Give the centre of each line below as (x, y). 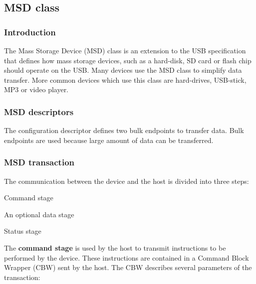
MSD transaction (39, 162)
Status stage (23, 231)
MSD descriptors (39, 111)
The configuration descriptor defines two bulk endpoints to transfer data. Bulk (124, 130)
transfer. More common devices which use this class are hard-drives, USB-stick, (125, 79)
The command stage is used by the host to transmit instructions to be (115, 247)
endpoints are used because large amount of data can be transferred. (109, 140)
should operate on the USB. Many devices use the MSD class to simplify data (123, 70)
